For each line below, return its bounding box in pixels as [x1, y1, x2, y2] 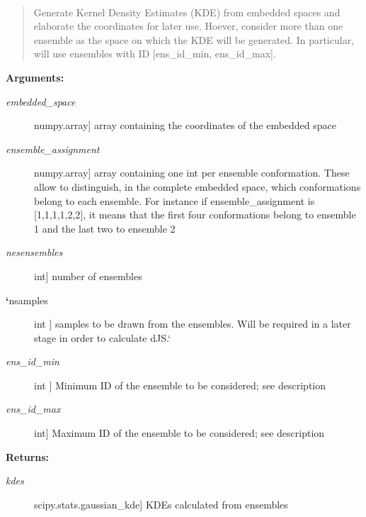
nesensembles [6, 245, 63, 260]
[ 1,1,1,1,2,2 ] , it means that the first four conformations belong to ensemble [34, 207, 356, 222]
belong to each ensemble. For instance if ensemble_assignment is [34, 193, 315, 208]
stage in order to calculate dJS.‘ [34, 330, 171, 345]
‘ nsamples [6, 292, 48, 307]
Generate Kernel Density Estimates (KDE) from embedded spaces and [33, 4, 341, 19]
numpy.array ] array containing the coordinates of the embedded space [34, 118, 336, 133]
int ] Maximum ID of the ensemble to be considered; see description [34, 426, 325, 440]
